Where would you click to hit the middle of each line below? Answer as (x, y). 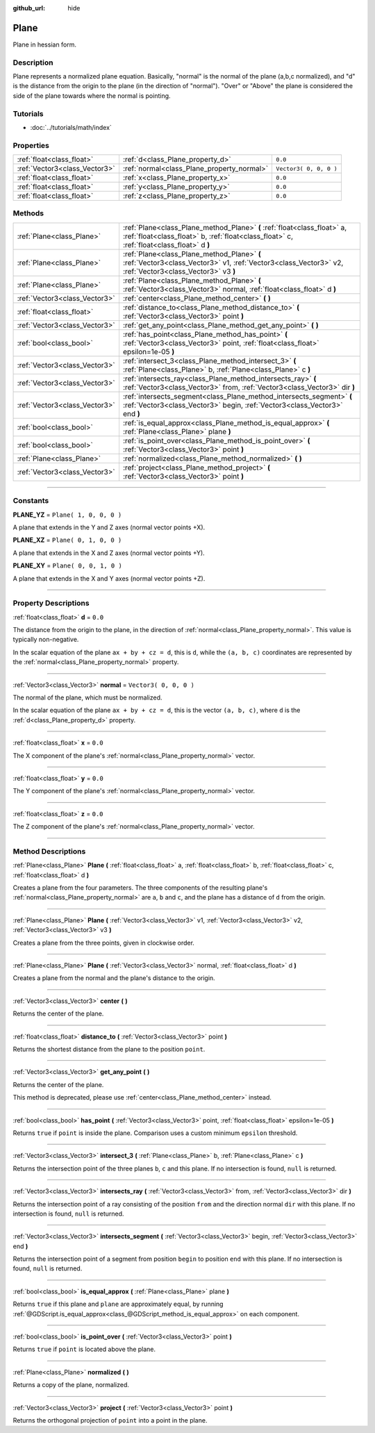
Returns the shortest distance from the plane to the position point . (109, 1049)
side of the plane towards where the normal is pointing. (92, 96)
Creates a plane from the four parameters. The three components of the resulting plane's (140, 888)
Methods (28, 213)
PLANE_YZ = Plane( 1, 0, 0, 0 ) (67, 515)
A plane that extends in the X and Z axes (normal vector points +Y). (109, 553)
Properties (31, 145)
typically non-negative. (46, 640)
